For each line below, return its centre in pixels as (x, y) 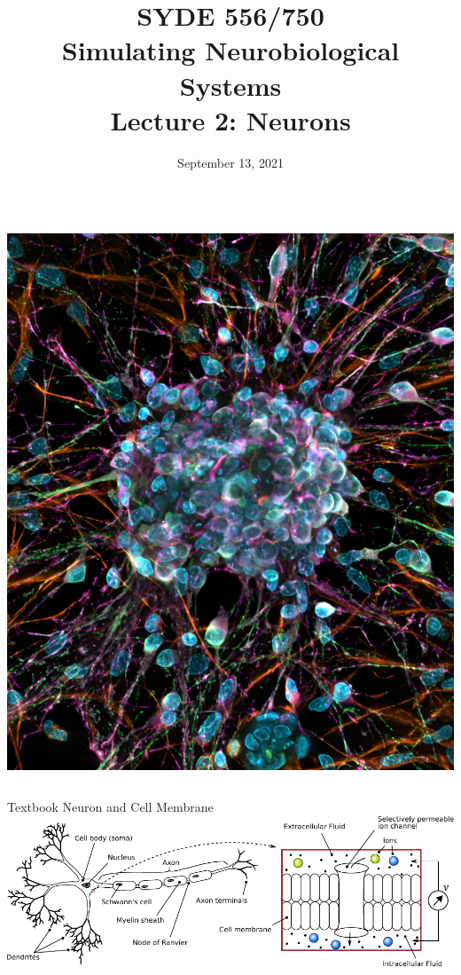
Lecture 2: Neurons (230, 119)
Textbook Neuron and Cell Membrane (110, 807)
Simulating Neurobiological (230, 50)
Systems (230, 85)
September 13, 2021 (230, 162)
